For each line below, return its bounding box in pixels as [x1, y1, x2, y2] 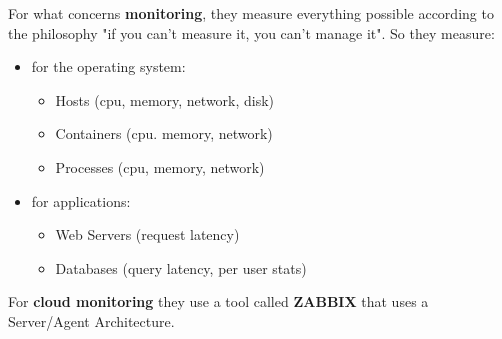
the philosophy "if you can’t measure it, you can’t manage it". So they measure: [8, 22, 495, 43]
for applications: [31, 190, 131, 211]
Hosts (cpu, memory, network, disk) [55, 89, 275, 110]
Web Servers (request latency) [55, 224, 240, 245]
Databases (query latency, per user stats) [55, 257, 307, 278]
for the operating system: [31, 56, 186, 77]
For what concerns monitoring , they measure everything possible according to [8, 3, 494, 23]
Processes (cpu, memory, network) [55, 156, 265, 177]
